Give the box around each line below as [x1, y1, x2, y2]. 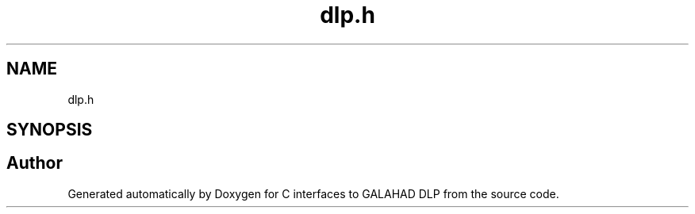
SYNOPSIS [6, 120, 93, 140]
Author [6, 153, 63, 174]
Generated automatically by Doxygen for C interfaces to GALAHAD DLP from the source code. [67, 186, 559, 201]
